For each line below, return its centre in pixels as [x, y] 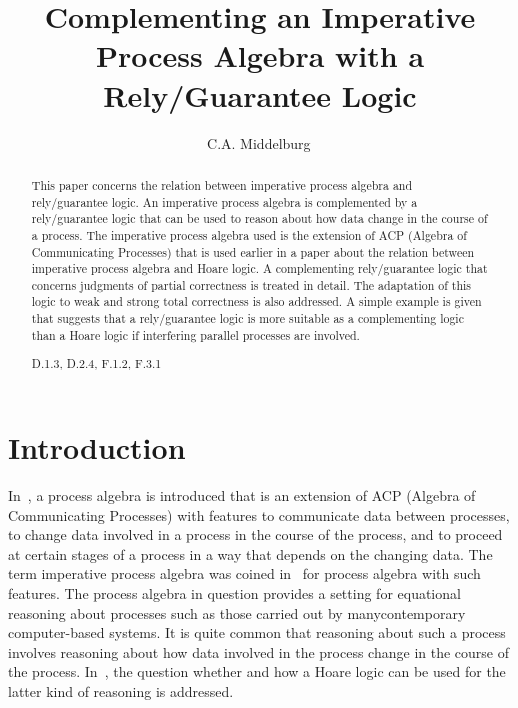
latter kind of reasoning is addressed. [121, 690]
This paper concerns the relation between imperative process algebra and [222, 184]
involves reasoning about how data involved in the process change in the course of [258, 651]
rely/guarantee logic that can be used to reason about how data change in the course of [259, 218]
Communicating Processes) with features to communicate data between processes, [259, 514]
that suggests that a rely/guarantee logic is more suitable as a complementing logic [247, 318]
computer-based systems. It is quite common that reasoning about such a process [257, 632]
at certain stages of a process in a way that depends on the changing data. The [250, 553]
